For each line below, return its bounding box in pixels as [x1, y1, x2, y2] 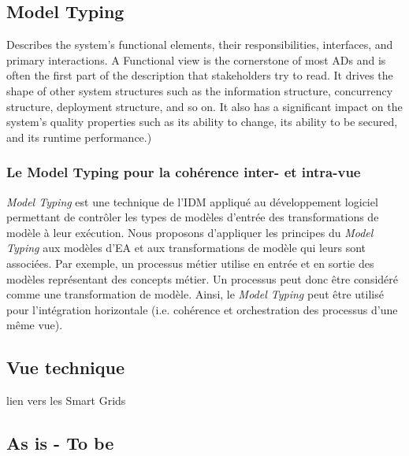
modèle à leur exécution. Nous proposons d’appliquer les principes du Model [6, 224, 374, 240]
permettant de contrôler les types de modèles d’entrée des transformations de [6, 209, 379, 225]
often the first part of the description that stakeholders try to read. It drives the [6, 67, 393, 83]
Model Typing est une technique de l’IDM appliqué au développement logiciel [6, 193, 378, 209]
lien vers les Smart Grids [6, 392, 126, 409]
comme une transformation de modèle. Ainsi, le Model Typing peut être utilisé [6, 286, 384, 302]
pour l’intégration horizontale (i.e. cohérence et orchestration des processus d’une [6, 301, 398, 317]
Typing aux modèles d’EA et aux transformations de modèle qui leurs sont [6, 239, 366, 256]
